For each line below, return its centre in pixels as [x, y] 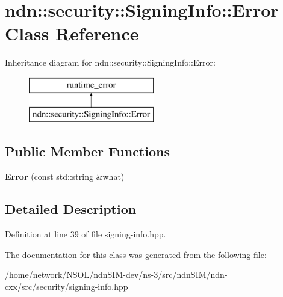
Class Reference [72, 33]
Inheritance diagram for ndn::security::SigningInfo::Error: [110, 62]
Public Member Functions [87, 151]
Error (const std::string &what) [65, 176]
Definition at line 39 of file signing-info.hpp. [86, 234]
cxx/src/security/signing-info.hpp [67, 286]
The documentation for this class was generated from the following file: [136, 254]
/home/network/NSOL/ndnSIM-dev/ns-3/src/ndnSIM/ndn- [116, 274]
